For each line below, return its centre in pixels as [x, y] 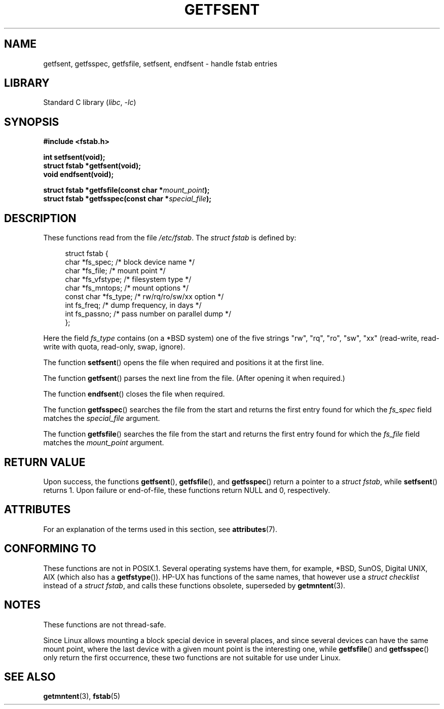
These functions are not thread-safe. [105, 624]
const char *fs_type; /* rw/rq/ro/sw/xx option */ [144, 297]
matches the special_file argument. [102, 418]
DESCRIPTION [40, 218]
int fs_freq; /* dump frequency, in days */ [133, 305]
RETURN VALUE [45, 462]
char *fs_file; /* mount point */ [115, 271]
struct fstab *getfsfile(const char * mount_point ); [126, 190]
